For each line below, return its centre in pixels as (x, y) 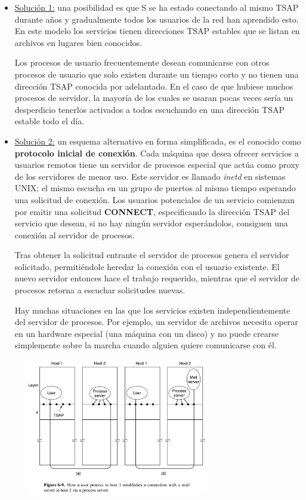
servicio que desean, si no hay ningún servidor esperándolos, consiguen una (151, 223)
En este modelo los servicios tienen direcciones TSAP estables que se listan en (157, 31)
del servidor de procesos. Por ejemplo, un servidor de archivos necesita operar (156, 322)
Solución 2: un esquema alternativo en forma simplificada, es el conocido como (158, 141)
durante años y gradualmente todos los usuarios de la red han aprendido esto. (157, 19)
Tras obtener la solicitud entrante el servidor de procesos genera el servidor (152, 255)
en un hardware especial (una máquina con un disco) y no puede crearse (146, 333)
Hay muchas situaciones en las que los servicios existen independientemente (152, 310)
